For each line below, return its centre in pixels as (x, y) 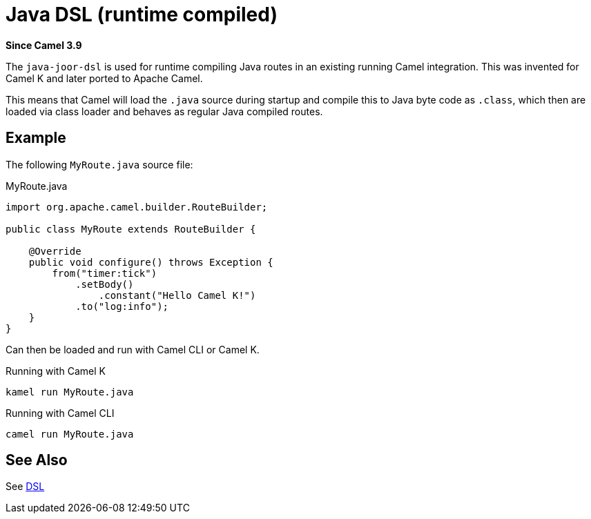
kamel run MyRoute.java (70, 392)
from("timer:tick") (105, 273)
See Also (37, 460)
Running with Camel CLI (60, 413)
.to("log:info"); (122, 306)
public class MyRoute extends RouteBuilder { (131, 229)
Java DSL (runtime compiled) (142, 14)
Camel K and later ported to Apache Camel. (104, 78)
